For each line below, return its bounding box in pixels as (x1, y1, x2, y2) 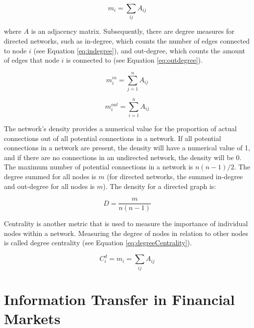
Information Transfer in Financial (4, 289, 235, 309)
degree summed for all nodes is (4, 171, 96, 181)
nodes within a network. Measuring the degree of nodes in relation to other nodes (4, 228, 249, 238)
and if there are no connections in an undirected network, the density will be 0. (4, 152, 242, 162)
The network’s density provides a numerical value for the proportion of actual (4, 123, 237, 133)
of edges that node (4, 55, 59, 65)
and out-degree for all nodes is (4, 181, 95, 191)
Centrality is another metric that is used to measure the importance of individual (4, 218, 248, 229)
